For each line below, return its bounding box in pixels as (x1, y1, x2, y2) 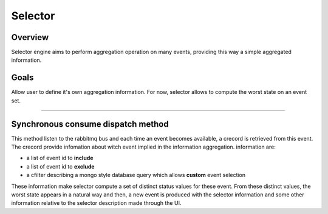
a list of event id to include (26, 155, 94, 162)
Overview (11, 32, 49, 42)
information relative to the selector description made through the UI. (11, 199, 182, 207)
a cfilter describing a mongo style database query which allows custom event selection (26, 172, 246, 179)
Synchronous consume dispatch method (11, 119, 169, 129)
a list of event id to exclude (26, 162, 95, 170)
